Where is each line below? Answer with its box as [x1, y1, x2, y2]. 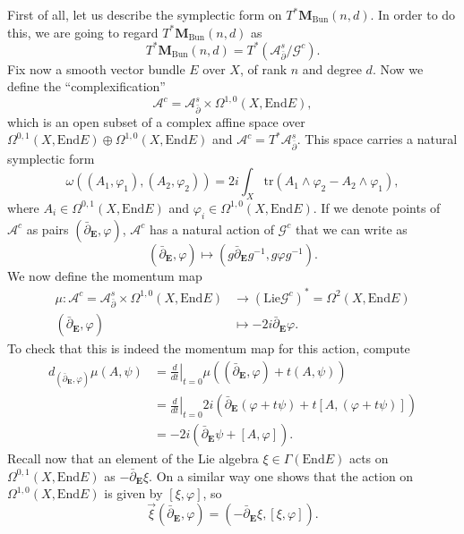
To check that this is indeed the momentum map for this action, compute [7, 339, 410, 358]
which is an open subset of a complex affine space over [7, 112, 305, 131]
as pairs [26, 219, 69, 238]
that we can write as [295, 219, 408, 238]
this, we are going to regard [7, 22, 159, 41]
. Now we [372, 59, 424, 78]
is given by [104, 484, 163, 503]
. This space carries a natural [296, 130, 458, 148]
